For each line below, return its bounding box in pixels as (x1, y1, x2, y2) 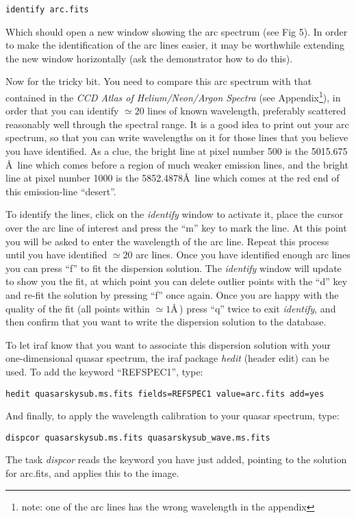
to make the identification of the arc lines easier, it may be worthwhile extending (5, 38, 344, 52)
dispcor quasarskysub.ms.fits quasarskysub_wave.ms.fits (5, 432, 270, 443)
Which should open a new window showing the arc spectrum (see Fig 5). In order (5, 24, 348, 38)
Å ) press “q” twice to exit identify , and (170, 301, 336, 315)
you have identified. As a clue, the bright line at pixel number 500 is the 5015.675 (5, 144, 348, 158)
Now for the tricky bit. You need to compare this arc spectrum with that (5, 74, 312, 88)
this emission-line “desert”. (5, 184, 116, 198)
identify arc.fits (5, 5, 89, 14)
